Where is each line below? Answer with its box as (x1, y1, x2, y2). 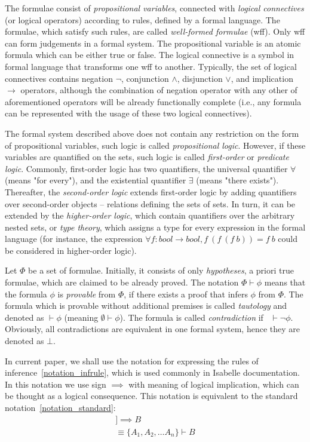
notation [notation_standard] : (5, 401, 116, 413)
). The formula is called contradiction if (119, 311, 263, 323)
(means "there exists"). (196, 174, 279, 186)
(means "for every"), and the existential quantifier (5, 174, 186, 186)
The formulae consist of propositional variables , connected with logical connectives (5, 2, 304, 14)
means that (264, 276, 306, 288)
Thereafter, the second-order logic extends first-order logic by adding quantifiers (5, 185, 297, 198)
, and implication (231, 72, 293, 84)
